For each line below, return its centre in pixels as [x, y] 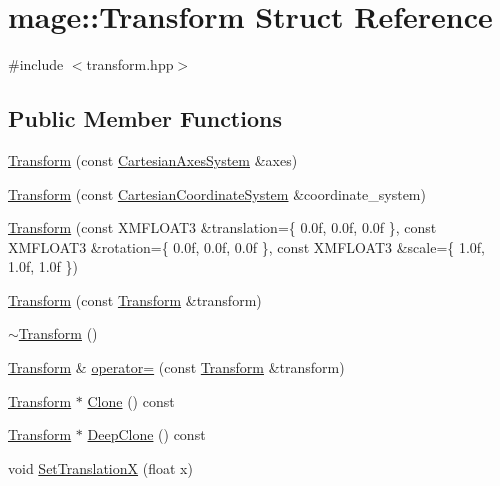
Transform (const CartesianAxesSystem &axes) [153, 159]
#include [36, 64]
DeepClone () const [146, 434]
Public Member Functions [145, 118]
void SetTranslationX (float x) [100, 467]
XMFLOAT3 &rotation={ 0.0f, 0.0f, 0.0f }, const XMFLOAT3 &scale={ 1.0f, [247, 246]
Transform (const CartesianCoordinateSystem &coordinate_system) [217, 193]
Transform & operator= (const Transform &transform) [176, 367]
